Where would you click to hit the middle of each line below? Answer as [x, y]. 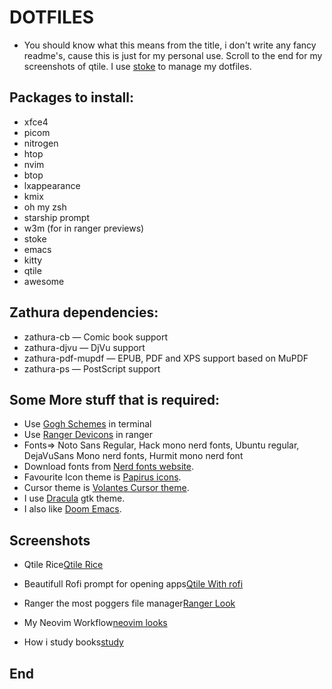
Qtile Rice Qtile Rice [63, 565]
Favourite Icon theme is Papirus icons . [102, 477]
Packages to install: [72, 97]
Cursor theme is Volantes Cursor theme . [106, 488]
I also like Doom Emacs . [72, 509]
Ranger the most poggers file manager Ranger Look [129, 603]
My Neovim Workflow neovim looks [95, 623]
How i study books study [73, 642]
